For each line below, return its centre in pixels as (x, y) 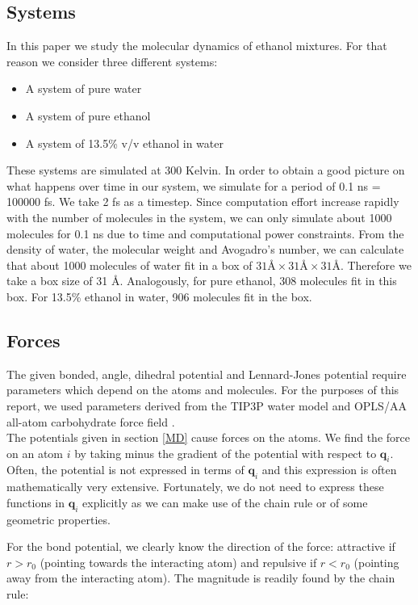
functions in (36, 502)
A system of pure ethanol (88, 115)
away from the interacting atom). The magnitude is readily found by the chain (201, 578)
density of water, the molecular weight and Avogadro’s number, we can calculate (205, 249)
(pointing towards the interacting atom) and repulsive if (178, 562)
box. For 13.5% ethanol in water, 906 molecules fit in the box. (159, 296)
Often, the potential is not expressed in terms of (125, 470)
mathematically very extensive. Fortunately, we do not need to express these (195, 487)
